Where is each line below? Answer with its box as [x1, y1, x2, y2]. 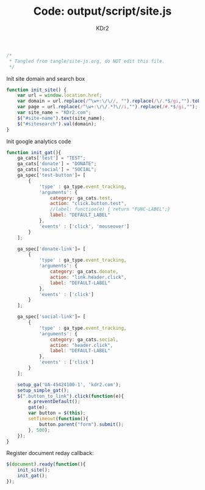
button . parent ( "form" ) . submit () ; [38, 421, 124, 428]
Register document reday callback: [6, 450, 94, 457]
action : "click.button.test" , [49, 201, 127, 207]
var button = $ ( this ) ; [28, 410, 86, 417]
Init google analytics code [6, 138, 71, 145]
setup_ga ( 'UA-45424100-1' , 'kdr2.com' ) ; [17, 381, 121, 388]
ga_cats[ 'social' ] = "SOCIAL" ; [17, 166, 97, 173]
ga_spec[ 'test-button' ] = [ [17, 173, 86, 179]
